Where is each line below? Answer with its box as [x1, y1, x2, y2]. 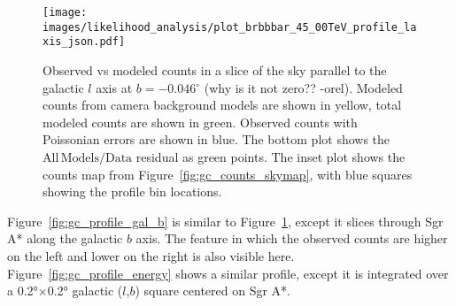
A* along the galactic [7, 229, 123, 248]
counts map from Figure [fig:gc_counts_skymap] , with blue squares [43, 164, 413, 183]
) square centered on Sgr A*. [135, 281, 290, 300]
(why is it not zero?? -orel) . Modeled [204, 78, 403, 96]
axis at [96, 78, 133, 96]
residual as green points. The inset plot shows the [135, 147, 406, 165]
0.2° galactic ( [47, 281, 123, 300]
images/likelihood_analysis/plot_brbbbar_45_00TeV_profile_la [43, 20, 417, 34]
